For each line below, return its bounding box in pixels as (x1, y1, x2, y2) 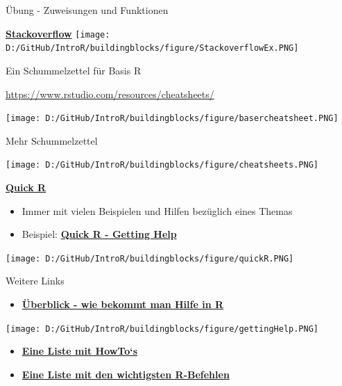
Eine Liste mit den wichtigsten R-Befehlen (22, 367, 230, 381)
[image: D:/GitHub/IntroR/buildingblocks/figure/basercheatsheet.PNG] (6, 113, 339, 124)
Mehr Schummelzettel (6, 133, 98, 147)
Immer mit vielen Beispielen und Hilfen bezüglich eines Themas (22, 203, 293, 218)
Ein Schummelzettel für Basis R (6, 63, 142, 77)
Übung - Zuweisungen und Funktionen (6, 3, 169, 17)
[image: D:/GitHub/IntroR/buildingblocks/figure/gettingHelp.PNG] (6, 323, 319, 334)
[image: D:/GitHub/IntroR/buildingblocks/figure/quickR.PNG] (6, 253, 294, 264)
